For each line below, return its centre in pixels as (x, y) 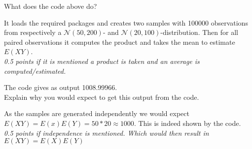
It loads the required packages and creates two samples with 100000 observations (126, 22)
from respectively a (33, 32)
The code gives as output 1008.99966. (61, 87)
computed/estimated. (35, 71)
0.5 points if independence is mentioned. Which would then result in (107, 133)
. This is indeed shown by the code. (187, 123)
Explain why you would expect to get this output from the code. (102, 97)
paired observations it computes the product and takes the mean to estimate (120, 42)
